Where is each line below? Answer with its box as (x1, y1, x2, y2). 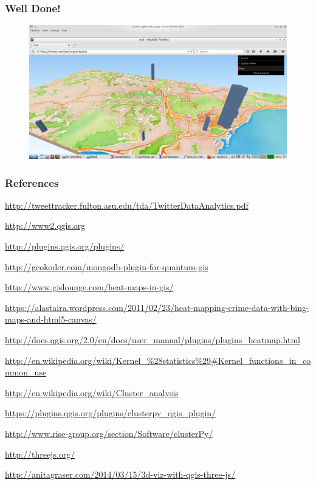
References (5, 175, 59, 190)
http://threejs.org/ (5, 447, 75, 460)
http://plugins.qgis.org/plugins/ (5, 240, 125, 253)
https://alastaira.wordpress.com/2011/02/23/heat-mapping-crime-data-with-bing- (5, 301, 309, 313)
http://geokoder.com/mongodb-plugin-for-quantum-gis (5, 260, 208, 273)
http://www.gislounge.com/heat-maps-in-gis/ (5, 281, 174, 293)
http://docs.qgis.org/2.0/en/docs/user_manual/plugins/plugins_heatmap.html (5, 333, 300, 346)
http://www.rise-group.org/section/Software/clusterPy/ (5, 427, 213, 440)
